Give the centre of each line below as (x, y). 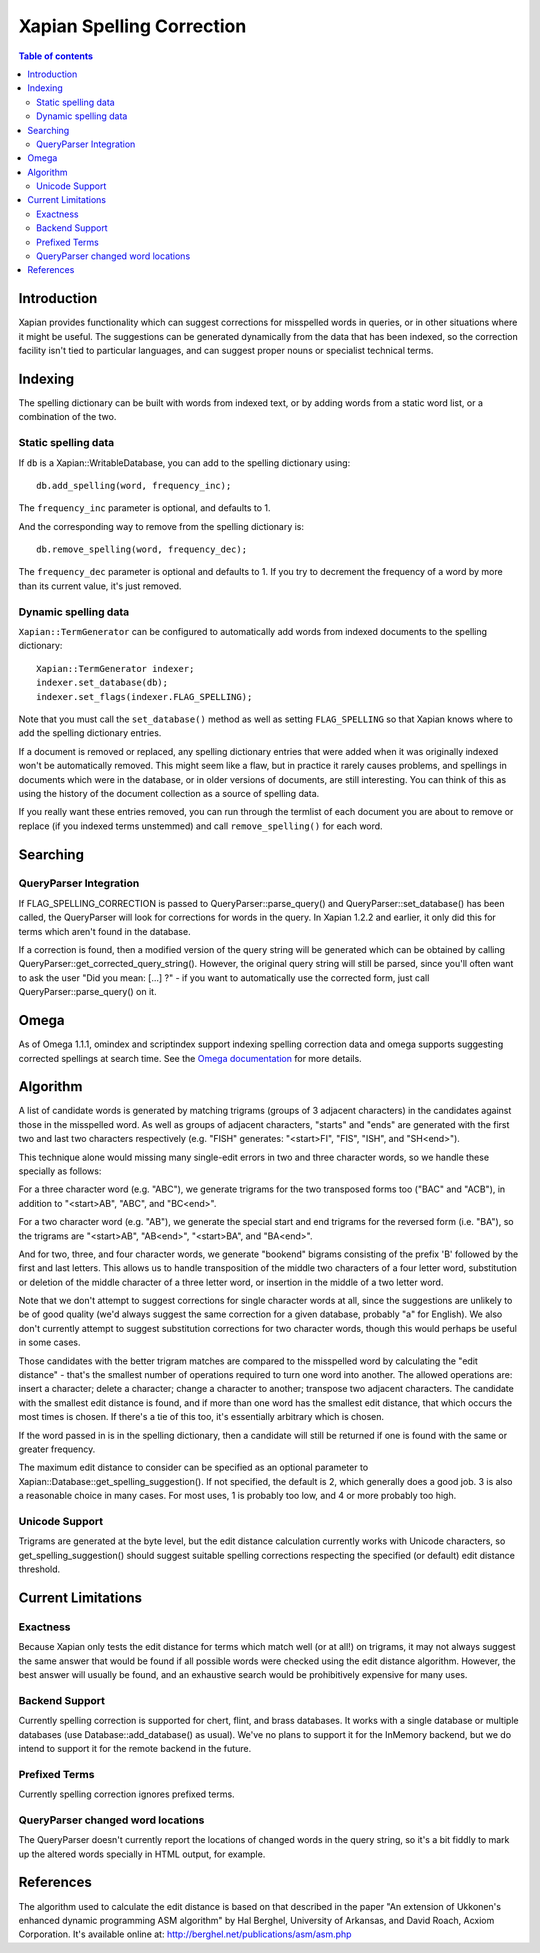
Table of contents (56, 56)
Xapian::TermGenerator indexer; (115, 668)
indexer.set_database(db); (102, 683)
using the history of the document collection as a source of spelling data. (169, 793)
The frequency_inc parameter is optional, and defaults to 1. (144, 508)
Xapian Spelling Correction (132, 26)
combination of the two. (67, 417)
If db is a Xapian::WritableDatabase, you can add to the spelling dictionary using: (184, 462)
